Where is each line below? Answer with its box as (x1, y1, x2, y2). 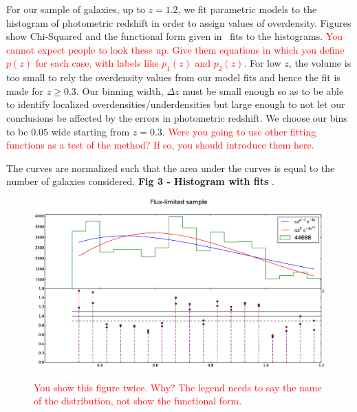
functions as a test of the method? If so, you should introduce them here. (6, 138, 314, 152)
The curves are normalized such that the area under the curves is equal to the (6, 160, 335, 175)
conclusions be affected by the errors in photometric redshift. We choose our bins (6, 110, 347, 124)
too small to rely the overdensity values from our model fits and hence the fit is (6, 70, 340, 85)
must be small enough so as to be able (182, 83, 344, 98)
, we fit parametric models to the (177, 2, 317, 16)
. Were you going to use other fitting (162, 124, 316, 138)
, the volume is (288, 56, 351, 70)
